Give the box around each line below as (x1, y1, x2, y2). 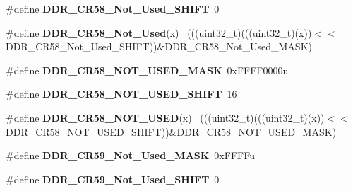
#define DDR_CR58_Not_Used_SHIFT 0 (6, 1, 220, 16)
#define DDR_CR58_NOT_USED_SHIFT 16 (6, 86, 237, 101)
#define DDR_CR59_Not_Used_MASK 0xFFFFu (6, 148, 255, 163)
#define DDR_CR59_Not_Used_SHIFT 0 (6, 171, 220, 186)
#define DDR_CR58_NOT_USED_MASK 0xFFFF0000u (6, 62, 289, 77)
